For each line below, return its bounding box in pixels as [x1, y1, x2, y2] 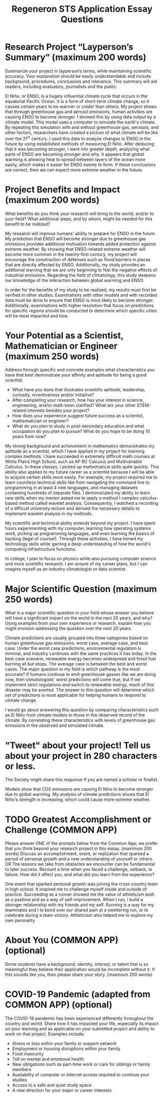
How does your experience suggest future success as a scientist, [12, 413, 144, 419]
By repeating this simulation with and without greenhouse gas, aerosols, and [5, 124, 159, 130]
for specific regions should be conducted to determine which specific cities [5, 308, 157, 313]
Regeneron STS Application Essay [11, 3, 153, 15]
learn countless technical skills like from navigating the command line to [5, 479, 150, 485]
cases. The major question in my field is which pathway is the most [5, 666, 140, 672]
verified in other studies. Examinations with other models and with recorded [5, 292, 158, 298]
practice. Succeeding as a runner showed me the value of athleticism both [5, 891, 155, 897]
